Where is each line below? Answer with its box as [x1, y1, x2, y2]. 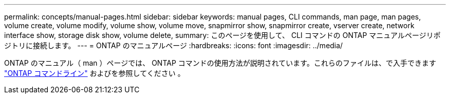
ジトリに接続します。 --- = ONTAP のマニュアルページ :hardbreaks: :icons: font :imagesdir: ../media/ [4, 41, 343, 50]
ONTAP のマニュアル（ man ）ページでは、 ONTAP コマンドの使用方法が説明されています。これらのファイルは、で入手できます [4, 58, 436, 67]
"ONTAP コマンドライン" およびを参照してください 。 [4, 69, 185, 77]
